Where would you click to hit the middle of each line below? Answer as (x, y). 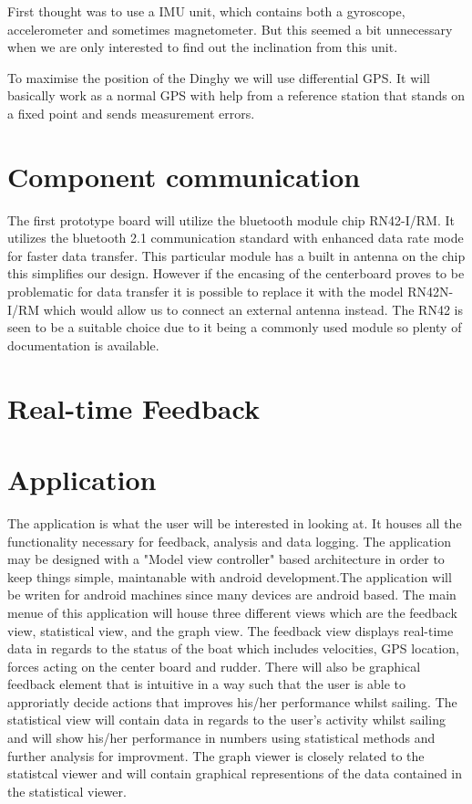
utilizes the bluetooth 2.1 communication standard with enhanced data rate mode (236, 238)
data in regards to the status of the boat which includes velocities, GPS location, (233, 648)
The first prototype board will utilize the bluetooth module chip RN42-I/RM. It (231, 219)
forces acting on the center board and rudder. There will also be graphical (214, 666)
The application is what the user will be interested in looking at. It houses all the (235, 522)
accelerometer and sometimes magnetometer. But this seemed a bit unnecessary (230, 29)
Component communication (184, 176)
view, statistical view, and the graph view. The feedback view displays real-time (231, 630)
